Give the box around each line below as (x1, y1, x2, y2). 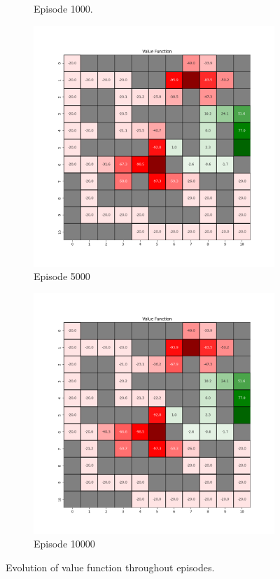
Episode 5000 (34, 269, 90, 284)
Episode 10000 (34, 536, 95, 551)
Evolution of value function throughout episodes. (6, 559, 215, 574)
